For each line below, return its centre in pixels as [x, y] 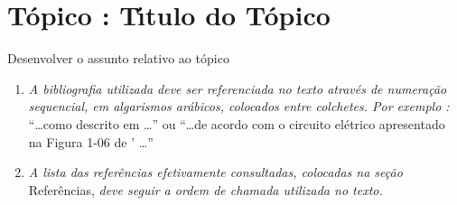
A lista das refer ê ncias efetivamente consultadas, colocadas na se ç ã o [215, 172]
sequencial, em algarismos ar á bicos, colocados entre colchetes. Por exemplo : [239, 106]
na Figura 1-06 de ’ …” [91, 141]
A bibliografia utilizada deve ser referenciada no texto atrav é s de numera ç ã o [238, 88]
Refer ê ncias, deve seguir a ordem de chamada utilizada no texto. [205, 189]
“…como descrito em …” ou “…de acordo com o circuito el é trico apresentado [237, 123]
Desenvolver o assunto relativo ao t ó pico [118, 58]
